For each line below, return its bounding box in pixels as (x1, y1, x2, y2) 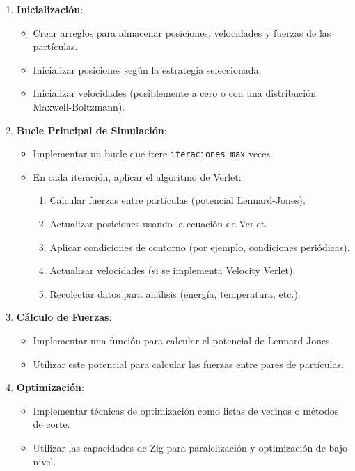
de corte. (33, 417, 70, 431)
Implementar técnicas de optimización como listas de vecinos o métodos (33, 403, 339, 417)
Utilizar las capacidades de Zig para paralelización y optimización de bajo (33, 440, 347, 454)
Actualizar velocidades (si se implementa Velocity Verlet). (49, 263, 296, 278)
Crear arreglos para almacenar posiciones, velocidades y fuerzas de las (33, 25, 331, 40)
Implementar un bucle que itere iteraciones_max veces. (33, 146, 273, 161)
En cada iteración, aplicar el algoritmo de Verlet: (33, 169, 242, 184)
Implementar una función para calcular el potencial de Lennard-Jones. (33, 333, 333, 347)
